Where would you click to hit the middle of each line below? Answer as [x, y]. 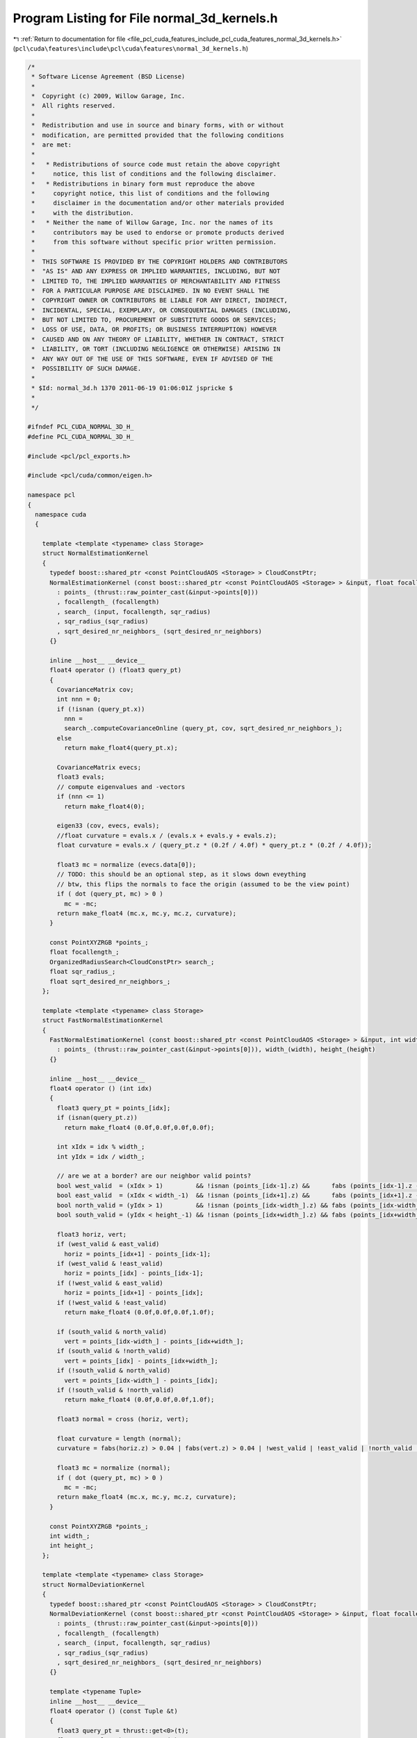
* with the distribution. [83, 213]
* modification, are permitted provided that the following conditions [158, 135]
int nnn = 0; [79, 699]
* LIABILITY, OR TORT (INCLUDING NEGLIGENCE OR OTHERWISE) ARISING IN [156, 349]
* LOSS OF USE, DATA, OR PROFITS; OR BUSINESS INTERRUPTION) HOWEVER [154, 330]
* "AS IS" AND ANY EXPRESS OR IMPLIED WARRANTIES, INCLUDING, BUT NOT [156, 271]
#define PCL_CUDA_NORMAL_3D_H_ [81, 437]
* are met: [52, 145]
